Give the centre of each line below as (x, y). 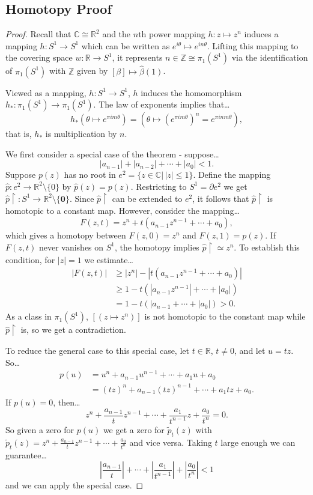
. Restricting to (159, 186)
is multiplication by (81, 134)
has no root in (90, 175)
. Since (82, 198)
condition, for (30, 259)
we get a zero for (134, 429)
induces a (261, 34)
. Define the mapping (232, 175)
